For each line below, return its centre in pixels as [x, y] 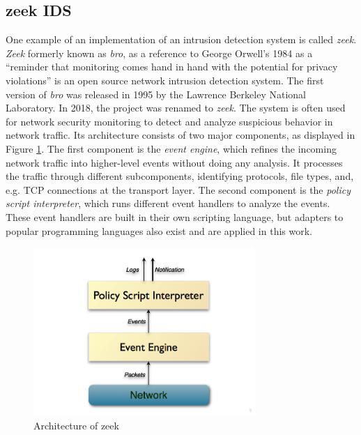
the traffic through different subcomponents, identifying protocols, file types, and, [180, 176]
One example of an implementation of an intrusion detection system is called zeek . [181, 39]
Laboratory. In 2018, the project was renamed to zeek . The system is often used [176, 108]
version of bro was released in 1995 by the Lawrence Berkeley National [156, 94]
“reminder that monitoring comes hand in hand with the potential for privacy [172, 67]
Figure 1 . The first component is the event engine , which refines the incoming [171, 148]
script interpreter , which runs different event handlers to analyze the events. [168, 203]
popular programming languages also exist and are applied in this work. [159, 230]
